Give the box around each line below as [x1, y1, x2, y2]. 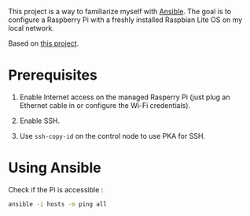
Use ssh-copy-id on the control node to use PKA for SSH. [19, 131, 206, 140]
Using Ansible [8, 159, 102, 177]
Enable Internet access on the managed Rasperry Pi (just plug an [19, 92, 230, 102]
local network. [8, 24, 55, 32]
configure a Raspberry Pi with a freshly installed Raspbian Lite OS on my [8, 15, 243, 24]
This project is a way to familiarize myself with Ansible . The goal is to [8, 7, 232, 16]
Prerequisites [8, 66, 98, 84]
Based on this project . [8, 39, 79, 48]
